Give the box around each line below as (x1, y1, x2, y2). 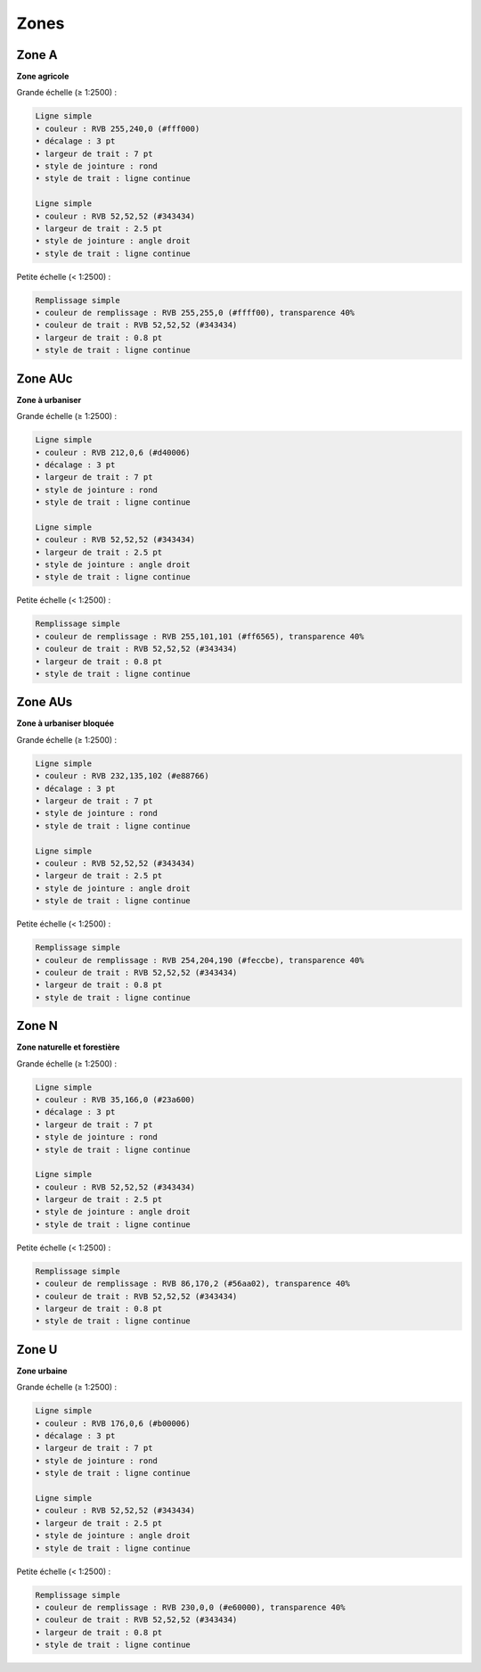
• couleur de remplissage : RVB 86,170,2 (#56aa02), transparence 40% (35, 1279, 351, 1289)
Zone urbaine (16, 1365, 68, 1376)
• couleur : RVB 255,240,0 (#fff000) (35, 123, 200, 134)
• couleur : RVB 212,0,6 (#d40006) (35, 447, 191, 457)
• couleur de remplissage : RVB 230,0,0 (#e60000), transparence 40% (35, 1602, 346, 1612)
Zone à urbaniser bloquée (16, 718, 115, 729)
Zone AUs (16, 695, 73, 710)
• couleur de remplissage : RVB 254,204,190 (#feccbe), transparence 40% (35, 955, 364, 965)
